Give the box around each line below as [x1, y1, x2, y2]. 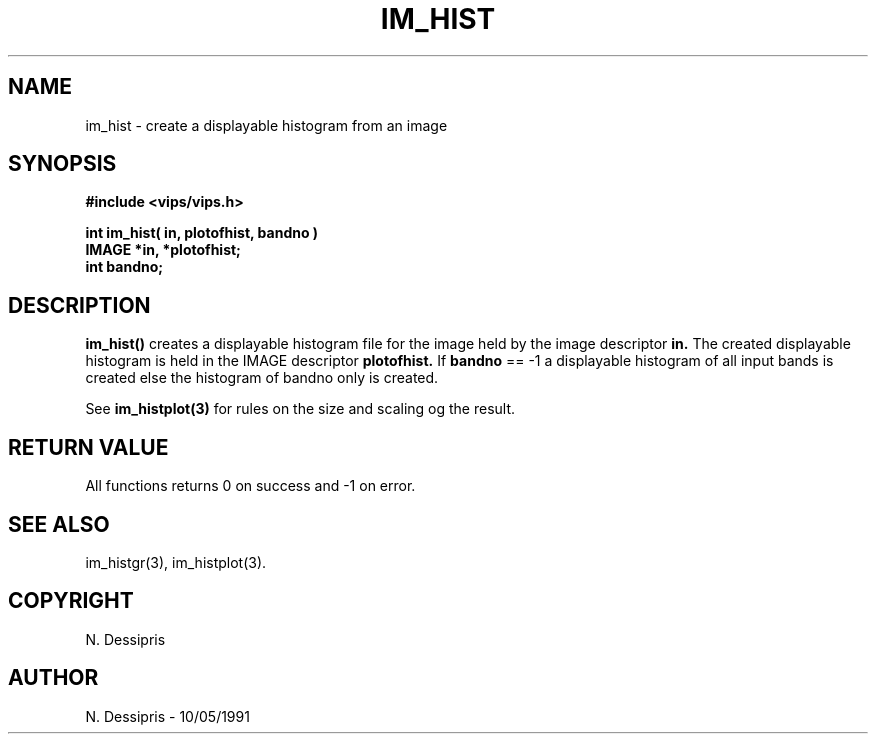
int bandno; [85, 258, 164, 276]
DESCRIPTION [8, 292, 151, 318]
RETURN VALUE [8, 434, 169, 460]
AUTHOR [8, 665, 99, 691]
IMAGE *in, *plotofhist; [85, 241, 241, 259]
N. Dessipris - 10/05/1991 [85, 707, 250, 725]
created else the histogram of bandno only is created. [85, 369, 439, 387]
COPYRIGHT [8, 588, 134, 614]
